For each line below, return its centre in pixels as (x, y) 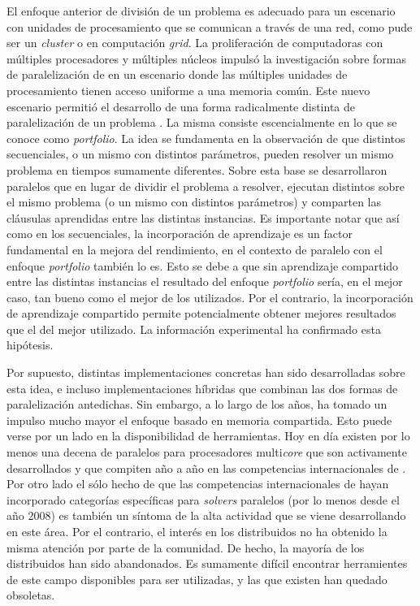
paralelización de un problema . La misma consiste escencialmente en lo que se (202, 122)
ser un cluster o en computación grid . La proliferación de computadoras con (195, 43)
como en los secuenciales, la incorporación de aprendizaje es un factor (180, 234)
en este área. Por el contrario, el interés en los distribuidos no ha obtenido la (197, 531)
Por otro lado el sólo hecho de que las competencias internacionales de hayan (198, 484)
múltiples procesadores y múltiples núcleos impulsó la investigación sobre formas (206, 58)
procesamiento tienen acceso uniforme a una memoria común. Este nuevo (188, 90)
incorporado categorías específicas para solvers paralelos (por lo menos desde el (203, 499)
